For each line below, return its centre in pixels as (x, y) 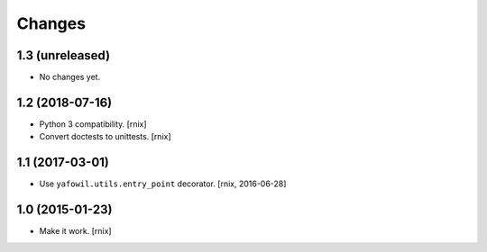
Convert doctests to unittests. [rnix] (105, 137)
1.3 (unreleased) (64, 55)
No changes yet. (70, 77)
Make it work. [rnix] (75, 231)
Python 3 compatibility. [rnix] (93, 124)
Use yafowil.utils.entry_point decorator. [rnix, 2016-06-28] (163, 184)
